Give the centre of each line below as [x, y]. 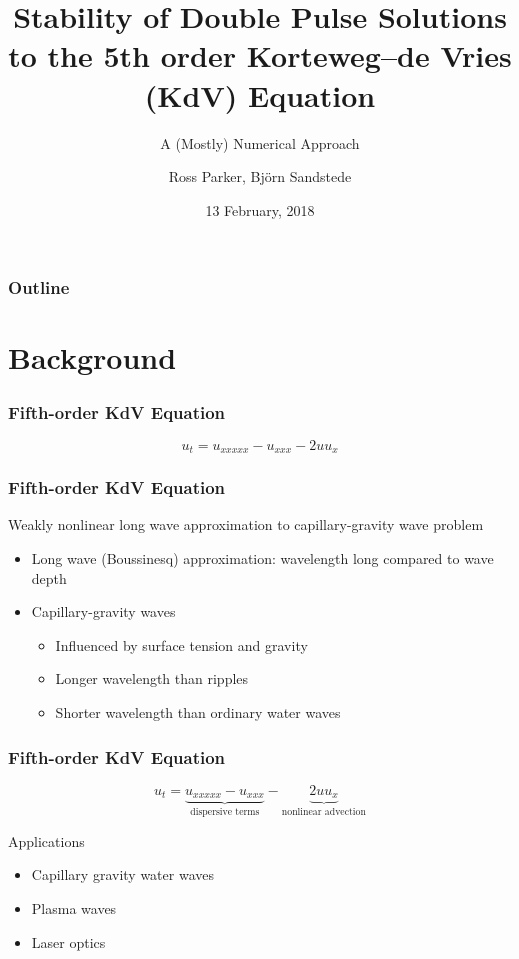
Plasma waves [74, 907]
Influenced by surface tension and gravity [181, 644]
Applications [46, 840]
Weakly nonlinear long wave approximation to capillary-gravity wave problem [246, 524]
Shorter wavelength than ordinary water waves [198, 712]
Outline [39, 287]
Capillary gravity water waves [122, 874]
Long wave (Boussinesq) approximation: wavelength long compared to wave [262, 558]
